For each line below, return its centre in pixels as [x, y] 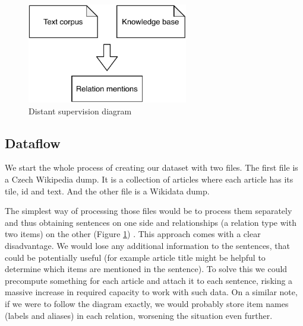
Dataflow [33, 143]
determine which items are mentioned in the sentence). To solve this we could [146, 269]
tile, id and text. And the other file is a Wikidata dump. [107, 191]
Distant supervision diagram [80, 111]
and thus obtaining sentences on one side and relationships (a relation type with [151, 222]
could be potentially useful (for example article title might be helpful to [135, 257]
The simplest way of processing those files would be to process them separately [149, 211]
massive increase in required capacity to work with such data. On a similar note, [151, 292]
